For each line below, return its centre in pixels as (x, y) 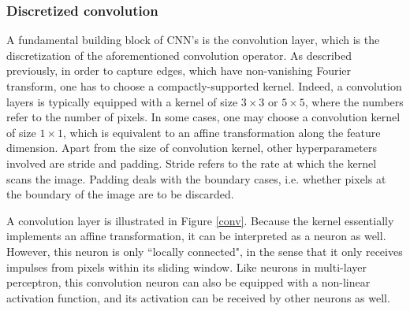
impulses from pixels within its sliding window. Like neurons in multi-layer (186, 267)
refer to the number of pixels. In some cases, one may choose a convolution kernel (203, 117)
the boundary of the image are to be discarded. (120, 194)
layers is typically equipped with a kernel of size (122, 101)
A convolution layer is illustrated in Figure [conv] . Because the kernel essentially (200, 220)
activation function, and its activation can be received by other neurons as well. (198, 297)
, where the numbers (354, 101)
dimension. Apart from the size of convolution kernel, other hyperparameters (192, 148)
